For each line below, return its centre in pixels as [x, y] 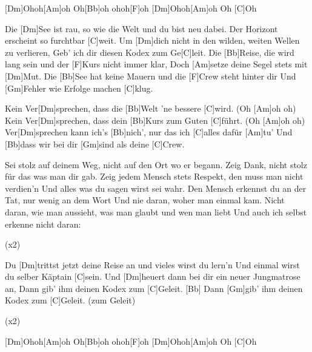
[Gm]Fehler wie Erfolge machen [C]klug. [79, 88]
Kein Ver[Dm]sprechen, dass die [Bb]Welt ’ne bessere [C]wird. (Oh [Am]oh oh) [151, 108]
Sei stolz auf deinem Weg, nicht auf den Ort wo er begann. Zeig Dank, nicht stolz [156, 164]
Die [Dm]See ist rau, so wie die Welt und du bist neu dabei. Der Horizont [141, 28]
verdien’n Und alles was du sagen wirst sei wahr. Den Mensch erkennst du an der [156, 188]
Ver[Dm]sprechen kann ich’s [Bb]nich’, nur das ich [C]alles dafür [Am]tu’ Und [149, 132]
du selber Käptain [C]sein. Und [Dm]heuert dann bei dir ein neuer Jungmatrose [153, 276]
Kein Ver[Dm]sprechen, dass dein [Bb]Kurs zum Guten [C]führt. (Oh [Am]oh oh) [155, 120]
